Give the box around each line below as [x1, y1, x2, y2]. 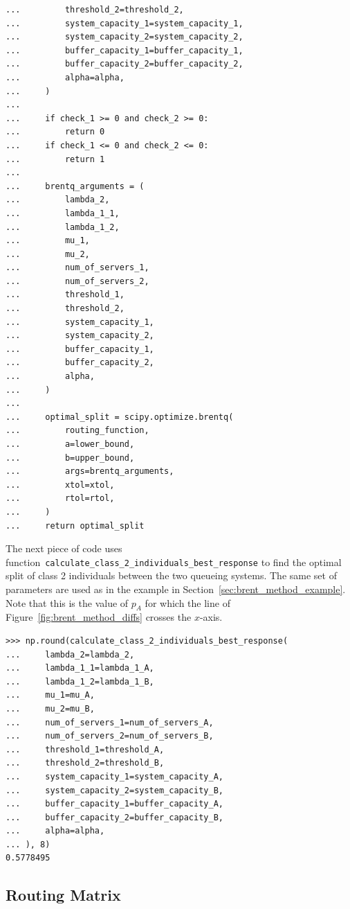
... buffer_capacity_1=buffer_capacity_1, [6, 45, 243, 55]
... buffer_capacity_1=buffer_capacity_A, [6, 799, 223, 809]
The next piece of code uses [6, 541, 122, 556]
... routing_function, [6, 425, 149, 436]
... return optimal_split [6, 520, 145, 531]
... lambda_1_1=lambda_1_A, [6, 663, 154, 673]
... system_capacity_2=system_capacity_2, [6, 32, 243, 42]
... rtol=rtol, [6, 493, 115, 504]
